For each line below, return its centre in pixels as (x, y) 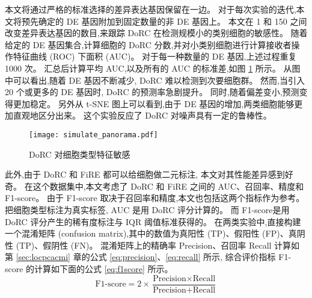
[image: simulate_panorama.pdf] (93, 135)
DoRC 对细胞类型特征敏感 (80, 154)
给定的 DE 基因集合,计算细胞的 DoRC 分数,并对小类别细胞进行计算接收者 (148, 44)
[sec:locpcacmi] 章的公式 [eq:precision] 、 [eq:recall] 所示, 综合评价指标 (146, 257)
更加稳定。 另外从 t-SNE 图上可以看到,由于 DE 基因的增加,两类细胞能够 (154, 103)
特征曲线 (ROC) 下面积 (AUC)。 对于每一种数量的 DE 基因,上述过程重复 (155, 56)
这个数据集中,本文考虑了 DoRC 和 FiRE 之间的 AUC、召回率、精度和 (168, 186)
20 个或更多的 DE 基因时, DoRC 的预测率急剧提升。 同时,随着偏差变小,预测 (152, 92)
